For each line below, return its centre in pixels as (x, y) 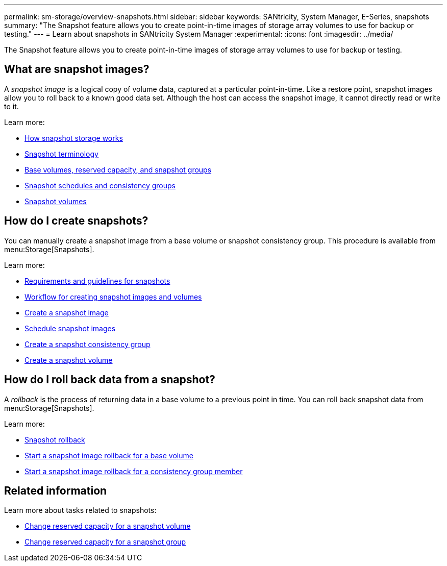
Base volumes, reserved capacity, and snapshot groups (118, 169)
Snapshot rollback (55, 439)
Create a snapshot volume (69, 360)
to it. (11, 106)
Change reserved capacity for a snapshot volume (108, 526)
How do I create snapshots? (76, 221)
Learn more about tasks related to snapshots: (80, 510)
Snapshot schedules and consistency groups (100, 185)
